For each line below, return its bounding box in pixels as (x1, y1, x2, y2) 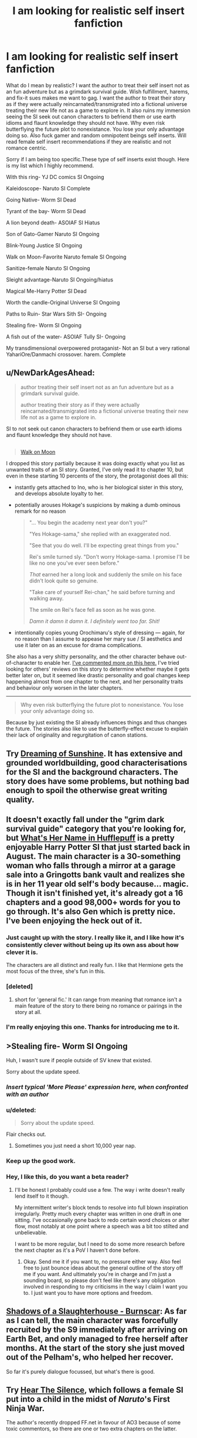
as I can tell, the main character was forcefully (6, 1316, 178, 1326)
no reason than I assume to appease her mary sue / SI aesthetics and (14, 635, 182, 642)
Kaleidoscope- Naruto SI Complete (6, 184, 91, 192)
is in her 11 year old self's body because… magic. (6, 879, 189, 889)
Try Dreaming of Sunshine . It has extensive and (6, 748, 183, 758)
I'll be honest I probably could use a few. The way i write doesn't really (14, 1186, 185, 1193)
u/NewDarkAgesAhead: (6, 368, 95, 378)
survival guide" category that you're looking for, (6, 823, 186, 834)
